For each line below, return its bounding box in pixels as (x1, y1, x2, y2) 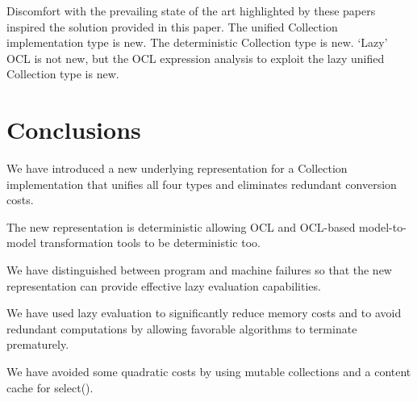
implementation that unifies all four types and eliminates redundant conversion (6, 175, 397, 192)
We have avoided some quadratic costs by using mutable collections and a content (6, 363, 411, 380)
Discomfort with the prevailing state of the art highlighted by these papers (6, 2, 376, 19)
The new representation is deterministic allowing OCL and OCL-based (6, 218, 356, 235)
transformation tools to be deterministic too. (40, 234, 261, 251)
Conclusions (6, 113, 141, 146)
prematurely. (6, 336, 69, 353)
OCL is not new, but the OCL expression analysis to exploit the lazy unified (6, 49, 385, 66)
